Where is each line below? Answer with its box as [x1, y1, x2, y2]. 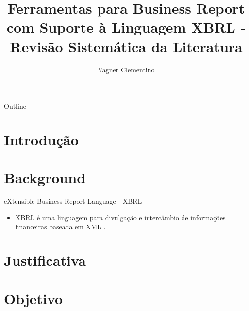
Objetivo [4, 288, 63, 308]
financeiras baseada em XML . [15, 222, 106, 232]
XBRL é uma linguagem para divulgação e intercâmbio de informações [15, 212, 226, 222]
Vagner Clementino [98, 64, 155, 74]
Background [4, 168, 86, 188]
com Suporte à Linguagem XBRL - [6, 17, 246, 37]
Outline [4, 101, 26, 111]
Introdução [4, 129, 79, 149]
